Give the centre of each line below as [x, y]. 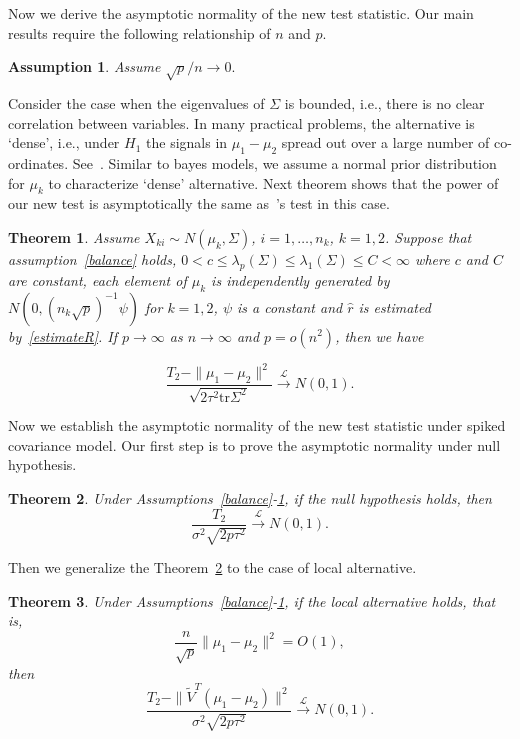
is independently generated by [300, 279]
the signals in [187, 142]
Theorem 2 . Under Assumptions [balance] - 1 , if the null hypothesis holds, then [250, 498]
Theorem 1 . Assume [74, 236]
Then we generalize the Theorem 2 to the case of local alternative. [212, 567]
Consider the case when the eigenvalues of [136, 102]
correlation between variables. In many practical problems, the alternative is [241, 122]
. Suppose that [428, 236]
